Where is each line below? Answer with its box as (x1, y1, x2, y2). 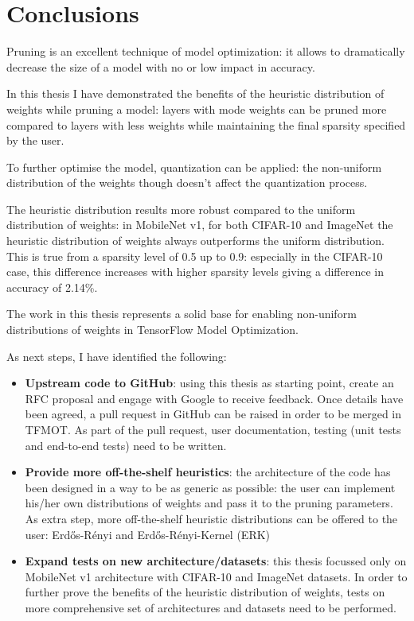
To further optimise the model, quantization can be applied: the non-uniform (6, 158, 382, 175)
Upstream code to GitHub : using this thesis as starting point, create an (25, 375, 394, 391)
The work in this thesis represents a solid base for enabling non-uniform (6, 305, 357, 322)
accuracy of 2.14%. (6, 278, 98, 295)
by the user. (6, 132, 64, 149)
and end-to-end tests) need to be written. (25, 437, 227, 453)
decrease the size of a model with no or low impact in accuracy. (6, 58, 315, 75)
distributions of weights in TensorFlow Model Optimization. (6, 321, 299, 338)
